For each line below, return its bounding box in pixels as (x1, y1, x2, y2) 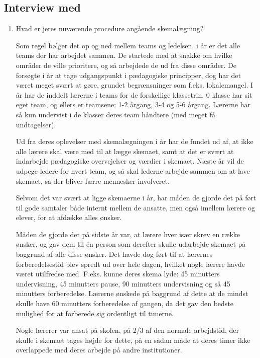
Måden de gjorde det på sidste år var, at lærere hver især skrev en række (16, 229, 240, 239)
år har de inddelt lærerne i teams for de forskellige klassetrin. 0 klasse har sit (16, 89, 252, 100)
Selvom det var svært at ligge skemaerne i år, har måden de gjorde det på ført (16, 192, 256, 203)
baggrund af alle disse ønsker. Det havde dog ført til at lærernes (16, 249, 213, 259)
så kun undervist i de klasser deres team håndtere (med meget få (16, 109, 215, 119)
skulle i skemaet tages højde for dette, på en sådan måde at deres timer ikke (16, 334, 250, 345)
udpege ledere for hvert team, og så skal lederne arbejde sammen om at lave (16, 165, 250, 176)
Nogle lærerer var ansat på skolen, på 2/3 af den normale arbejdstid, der (16, 325, 239, 335)
